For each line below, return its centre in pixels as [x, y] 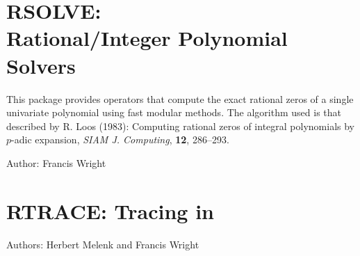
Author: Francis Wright [56, 162]
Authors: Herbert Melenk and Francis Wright [103, 244]
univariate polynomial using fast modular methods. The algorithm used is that [174, 112]
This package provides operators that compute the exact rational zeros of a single [180, 98]
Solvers [41, 65]
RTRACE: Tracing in [110, 210]
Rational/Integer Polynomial [147, 38]
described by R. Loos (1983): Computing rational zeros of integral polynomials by [180, 126]
